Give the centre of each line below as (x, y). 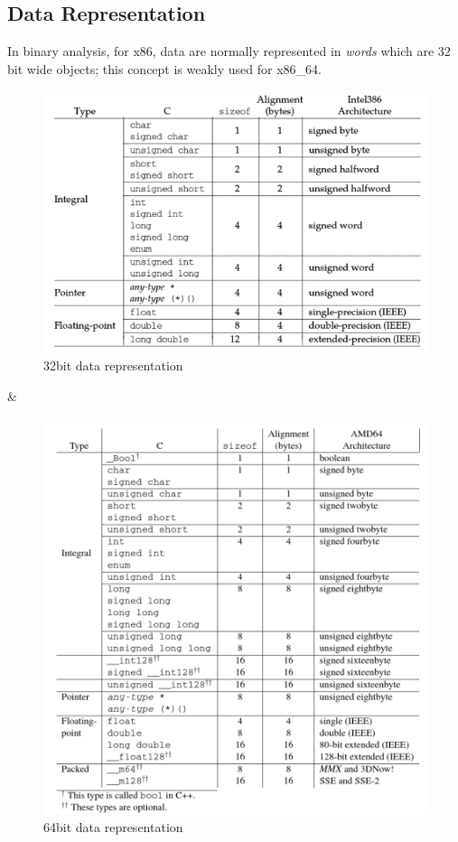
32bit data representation (113, 365)
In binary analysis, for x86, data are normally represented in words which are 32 (229, 51)
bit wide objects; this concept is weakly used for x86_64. (164, 68)
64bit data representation (113, 827)
